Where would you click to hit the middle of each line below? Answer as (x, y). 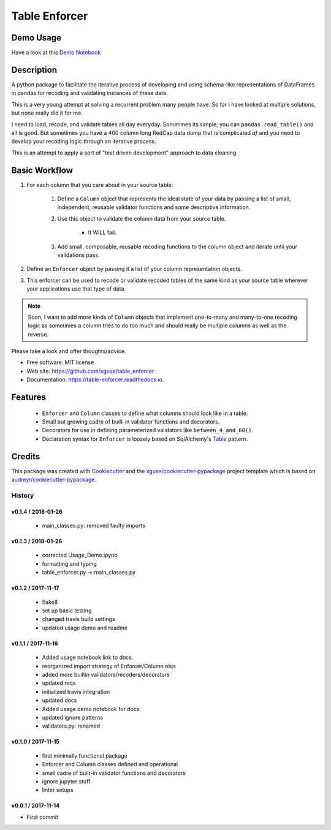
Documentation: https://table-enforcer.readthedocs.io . (95, 379)
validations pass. (79, 255)
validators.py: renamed (71, 726)
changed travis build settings (79, 619)
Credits (26, 456)
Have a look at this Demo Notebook (56, 53)
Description (34, 70)
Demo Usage (36, 38)
